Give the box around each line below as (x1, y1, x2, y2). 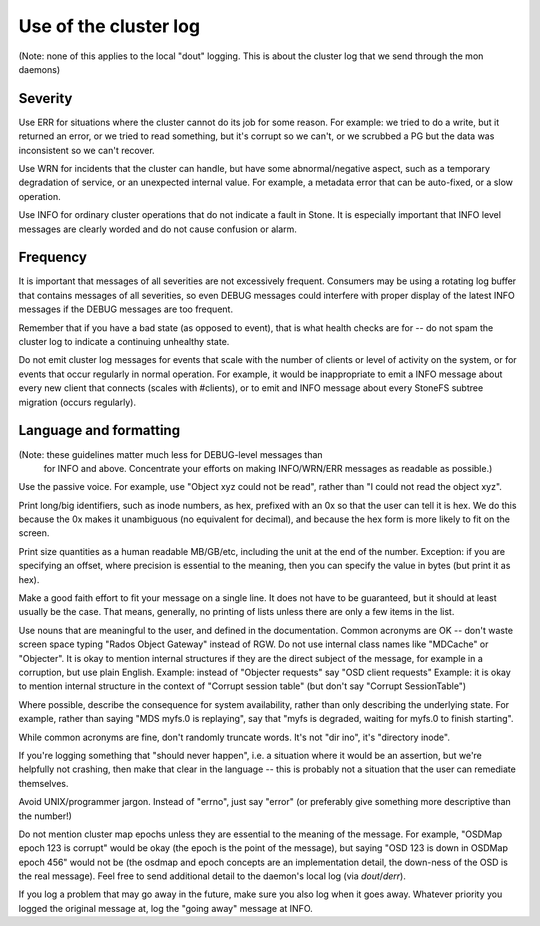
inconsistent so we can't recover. (18, 144, 155, 156)
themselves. (18, 777, 69, 789)
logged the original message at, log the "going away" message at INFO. (18, 902, 314, 914)
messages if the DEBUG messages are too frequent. (18, 303, 234, 315)
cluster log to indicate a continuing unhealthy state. (18, 336, 230, 348)
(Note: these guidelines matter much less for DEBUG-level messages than (18, 448, 324, 460)
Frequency (18, 249, 87, 266)
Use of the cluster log (18, 15, 200, 37)
